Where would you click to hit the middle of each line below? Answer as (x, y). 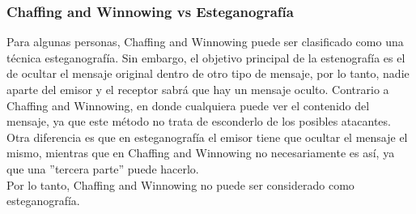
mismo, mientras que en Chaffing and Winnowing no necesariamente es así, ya (201, 153)
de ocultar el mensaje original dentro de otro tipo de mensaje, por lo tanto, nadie (208, 73)
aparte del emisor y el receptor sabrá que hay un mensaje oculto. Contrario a (198, 89)
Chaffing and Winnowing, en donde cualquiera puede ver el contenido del (188, 105)
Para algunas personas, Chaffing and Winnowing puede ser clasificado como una (205, 42)
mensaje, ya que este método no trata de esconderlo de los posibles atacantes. (199, 121)
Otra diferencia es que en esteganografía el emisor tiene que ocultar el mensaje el (207, 137)
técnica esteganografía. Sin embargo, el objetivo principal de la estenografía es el (206, 57)
